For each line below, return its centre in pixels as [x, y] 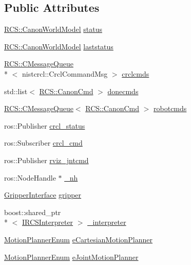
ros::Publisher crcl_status [45, 125]
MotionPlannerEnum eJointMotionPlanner [71, 257]
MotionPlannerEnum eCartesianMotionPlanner [79, 239]
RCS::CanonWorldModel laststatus [59, 46]
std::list [16, 91]
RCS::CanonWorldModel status [53, 29]
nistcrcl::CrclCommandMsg [65, 73]
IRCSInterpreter [48, 222]
